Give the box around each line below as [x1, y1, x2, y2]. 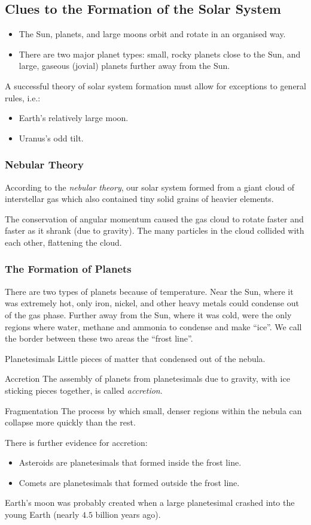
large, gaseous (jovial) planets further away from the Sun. [19, 59, 230, 72]
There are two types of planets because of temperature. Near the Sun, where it [5, 285, 294, 297]
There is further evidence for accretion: [5, 436, 148, 448]
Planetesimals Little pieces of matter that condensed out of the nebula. [5, 352, 266, 364]
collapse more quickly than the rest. [5, 416, 136, 429]
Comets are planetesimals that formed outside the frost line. [19, 476, 240, 488]
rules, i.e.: [5, 91, 41, 104]
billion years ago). [95, 508, 161, 521]
